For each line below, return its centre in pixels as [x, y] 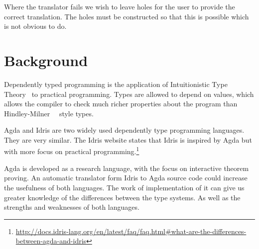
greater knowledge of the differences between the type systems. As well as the [122, 197]
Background [46, 60]
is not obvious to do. [35, 26]
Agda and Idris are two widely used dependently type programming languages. [124, 130]
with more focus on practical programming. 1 [72, 151]
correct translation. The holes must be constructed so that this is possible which [127, 16]
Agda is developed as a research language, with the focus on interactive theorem [127, 168]
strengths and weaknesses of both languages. [72, 207]
